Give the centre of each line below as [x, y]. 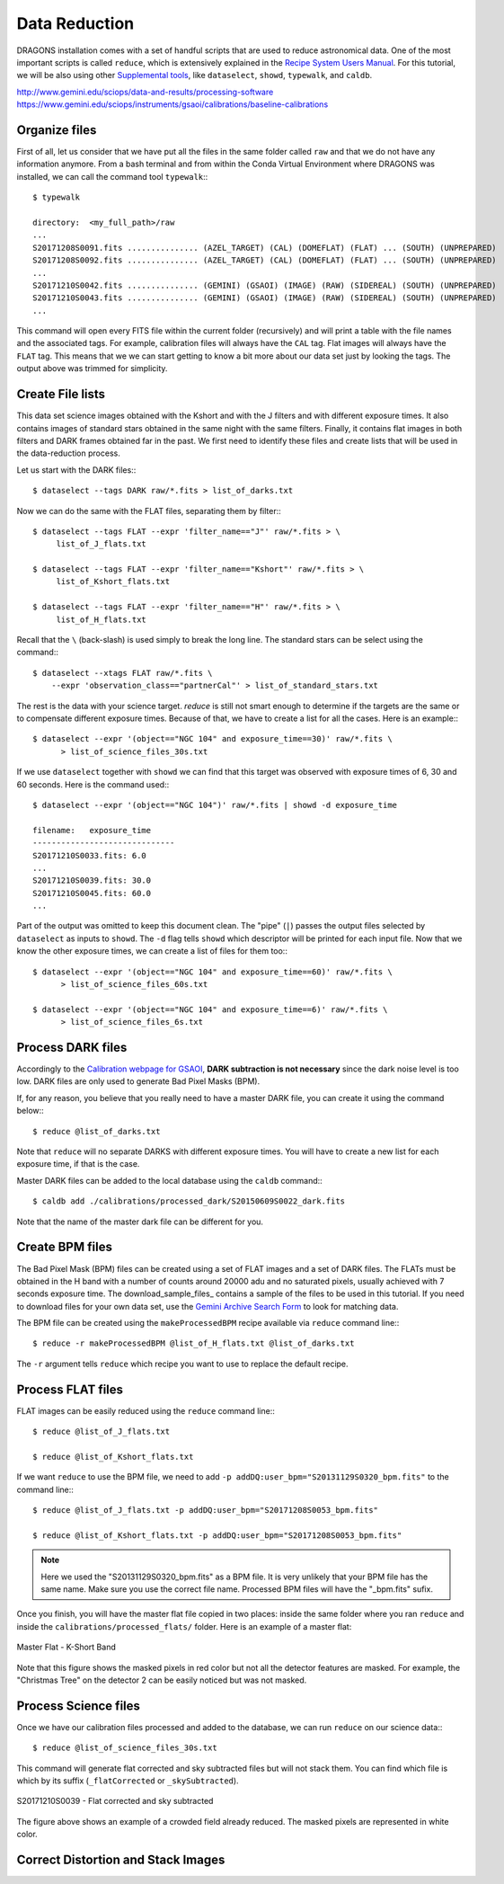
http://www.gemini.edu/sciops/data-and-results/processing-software [145, 92]
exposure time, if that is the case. [78, 1164]
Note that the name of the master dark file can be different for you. [140, 1222]
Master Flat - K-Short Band [66, 1647]
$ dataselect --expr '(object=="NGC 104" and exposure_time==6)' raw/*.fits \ [210, 1009]
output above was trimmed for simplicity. [92, 369]
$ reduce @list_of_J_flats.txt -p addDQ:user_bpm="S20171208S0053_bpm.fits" [206, 1511]
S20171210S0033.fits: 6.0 [90, 855]
